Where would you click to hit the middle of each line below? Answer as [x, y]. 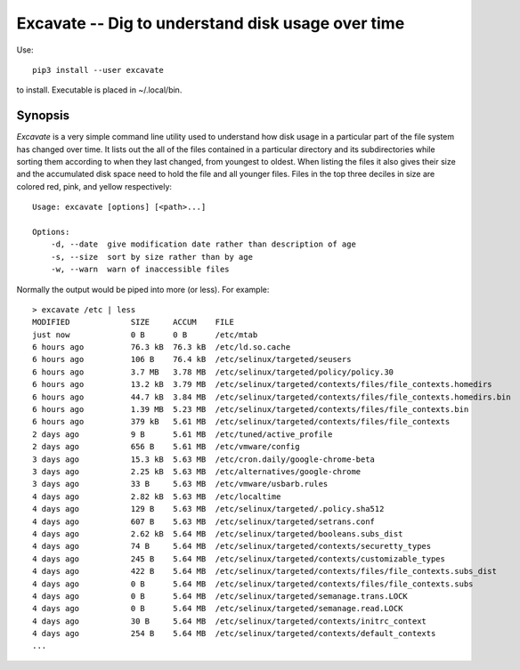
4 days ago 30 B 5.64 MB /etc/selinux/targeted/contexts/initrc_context [230, 621]
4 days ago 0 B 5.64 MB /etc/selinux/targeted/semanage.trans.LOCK [220, 596]
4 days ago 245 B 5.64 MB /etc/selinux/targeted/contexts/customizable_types [239, 559]
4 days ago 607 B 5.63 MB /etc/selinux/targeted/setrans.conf [204, 521]
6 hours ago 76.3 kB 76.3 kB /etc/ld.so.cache [162, 347]
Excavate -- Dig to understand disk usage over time [211, 23]
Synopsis [43, 116]
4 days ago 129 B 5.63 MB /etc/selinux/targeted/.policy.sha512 [208, 509]
